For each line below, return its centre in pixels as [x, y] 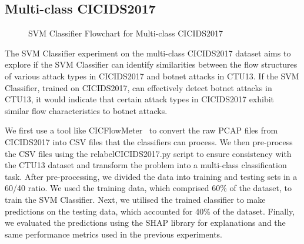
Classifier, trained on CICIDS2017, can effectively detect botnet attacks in [138, 87]
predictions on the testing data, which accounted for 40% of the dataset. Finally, [150, 211]
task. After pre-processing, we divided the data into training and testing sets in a [151, 176]
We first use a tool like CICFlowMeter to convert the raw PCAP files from [141, 130]
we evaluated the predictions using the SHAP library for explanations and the [145, 223]
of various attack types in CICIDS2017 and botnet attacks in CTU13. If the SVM [152, 76]
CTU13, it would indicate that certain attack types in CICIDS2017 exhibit [140, 99]
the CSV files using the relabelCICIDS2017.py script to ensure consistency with [148, 153]
